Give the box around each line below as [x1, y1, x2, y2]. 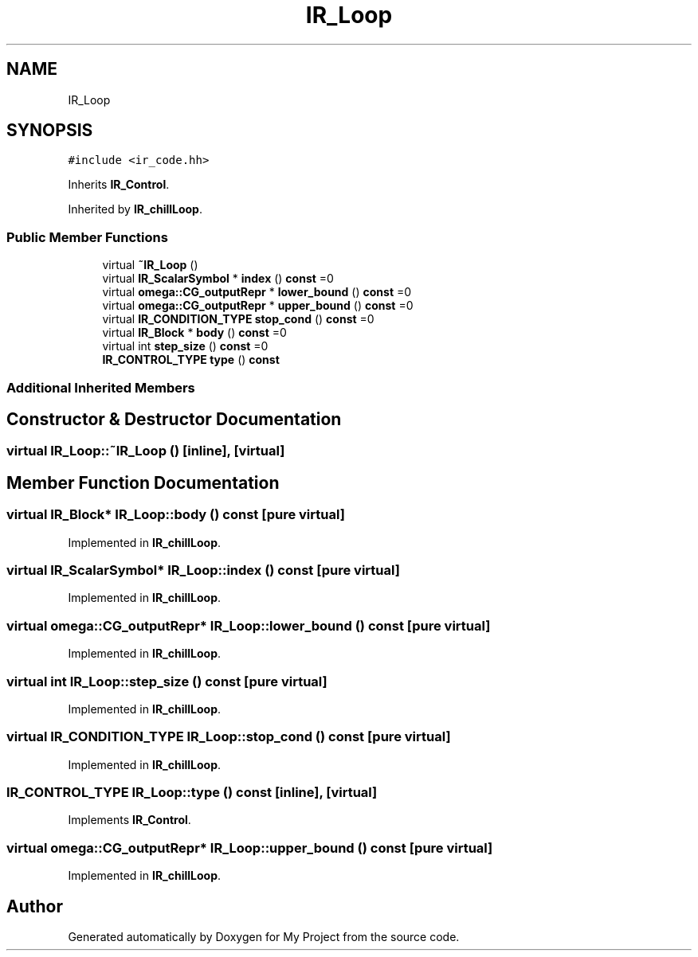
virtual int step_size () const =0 [102, 339, 269, 354]
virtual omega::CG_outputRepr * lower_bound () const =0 [102, 285, 412, 299]
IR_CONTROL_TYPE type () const [102, 353, 280, 367]
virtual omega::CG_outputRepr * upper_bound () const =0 [102, 299, 414, 313]
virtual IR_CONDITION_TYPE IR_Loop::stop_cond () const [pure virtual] [6, 728, 451, 745]
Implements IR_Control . [68, 813, 191, 827]
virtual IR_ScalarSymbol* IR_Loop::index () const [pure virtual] [6, 562, 400, 578]
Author [6, 896, 63, 916]
